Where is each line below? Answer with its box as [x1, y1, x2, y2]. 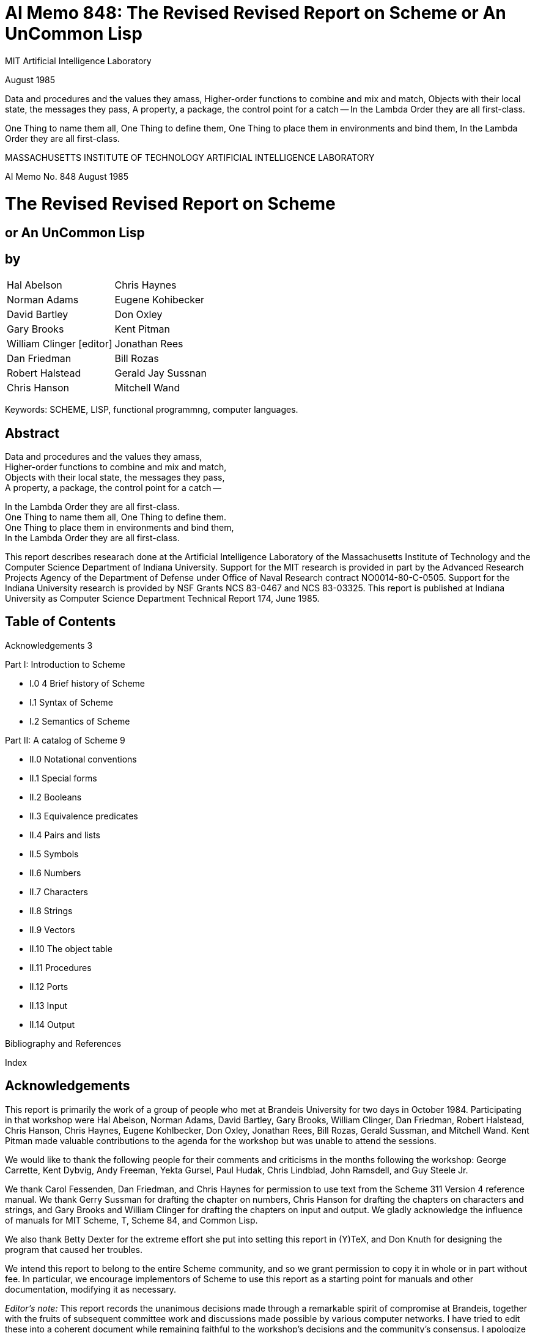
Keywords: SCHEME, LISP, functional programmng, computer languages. [5, 404, 298, 415]
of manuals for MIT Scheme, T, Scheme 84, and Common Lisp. [5, 1214, 258, 1225]
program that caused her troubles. [5, 1244, 142, 1255]
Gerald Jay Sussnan [114, 367, 207, 380]
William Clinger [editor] [7, 338, 113, 350]
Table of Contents [5, 614, 116, 630]
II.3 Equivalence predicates [29, 810, 138, 821]
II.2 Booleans [29, 791, 82, 802]
